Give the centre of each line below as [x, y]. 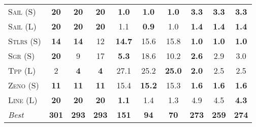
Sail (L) [22, 26]
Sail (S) [22, 11]
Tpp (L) [22, 70]
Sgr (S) [22, 56]
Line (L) [23, 100]
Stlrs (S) [25, 41]
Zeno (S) [24, 85]
